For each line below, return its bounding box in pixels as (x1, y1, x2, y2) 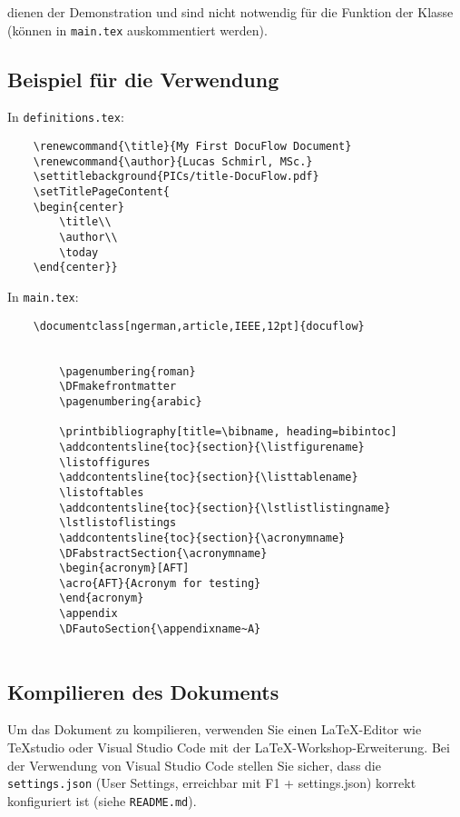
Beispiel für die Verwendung (7, 65, 279, 93)
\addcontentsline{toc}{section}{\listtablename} (59, 471, 358, 484)
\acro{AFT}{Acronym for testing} (59, 576, 261, 590)
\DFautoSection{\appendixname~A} (59, 622, 261, 635)
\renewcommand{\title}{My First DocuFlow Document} (33, 140, 352, 154)
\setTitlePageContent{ (33, 185, 170, 199)
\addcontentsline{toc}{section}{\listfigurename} (59, 440, 365, 453)
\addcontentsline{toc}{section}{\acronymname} (59, 531, 346, 544)
